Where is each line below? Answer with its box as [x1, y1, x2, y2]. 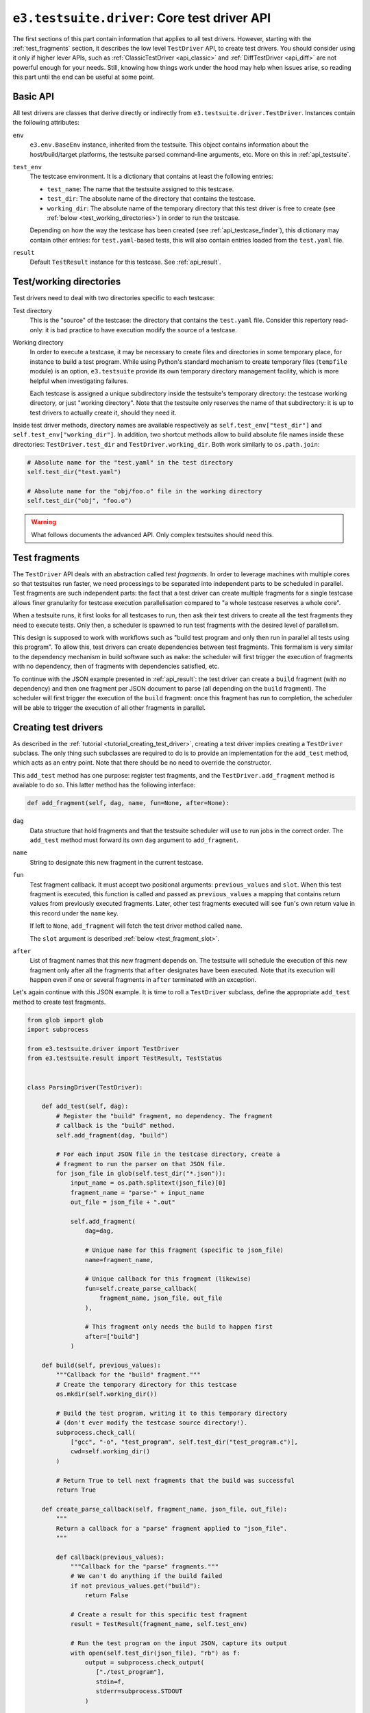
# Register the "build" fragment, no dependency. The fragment [56, 1112, 273, 1120]
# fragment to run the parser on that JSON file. [56, 1160, 226, 1168]
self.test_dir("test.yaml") [27, 468, 121, 476]
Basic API [12, 90, 55, 102]
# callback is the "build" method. [56, 1122, 176, 1130]
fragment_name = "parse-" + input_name [70, 1189, 205, 1196]
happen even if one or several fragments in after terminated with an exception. [29, 976, 257, 984]
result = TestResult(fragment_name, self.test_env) [70, 1620, 248, 1628]
